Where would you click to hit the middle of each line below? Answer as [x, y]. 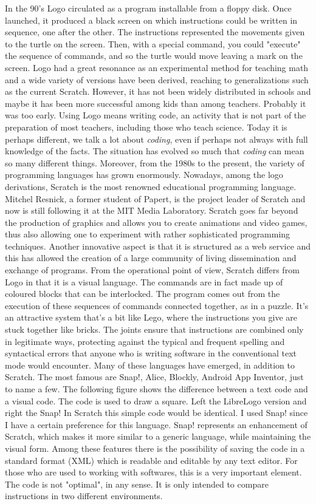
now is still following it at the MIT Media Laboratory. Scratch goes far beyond [152, 210]
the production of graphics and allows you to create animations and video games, [156, 222]
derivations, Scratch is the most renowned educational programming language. [151, 186]
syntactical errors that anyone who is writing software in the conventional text [151, 353]
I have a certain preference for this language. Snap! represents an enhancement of [156, 424]
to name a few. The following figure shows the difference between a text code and [156, 389]
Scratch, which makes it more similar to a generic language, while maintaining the [158, 436]
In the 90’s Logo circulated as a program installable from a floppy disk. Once [148, 8]
